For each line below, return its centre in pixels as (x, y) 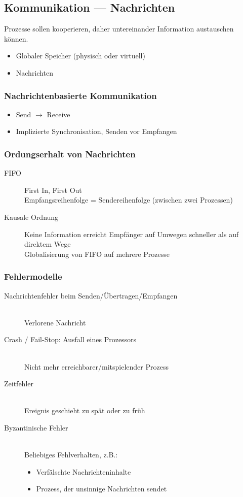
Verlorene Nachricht (55, 322)
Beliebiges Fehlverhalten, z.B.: (71, 455)
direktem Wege (48, 244)
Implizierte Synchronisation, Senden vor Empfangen (96, 131)
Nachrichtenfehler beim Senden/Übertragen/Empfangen (91, 295)
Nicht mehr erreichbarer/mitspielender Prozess (96, 366)
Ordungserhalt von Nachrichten (70, 154)
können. (16, 38)
